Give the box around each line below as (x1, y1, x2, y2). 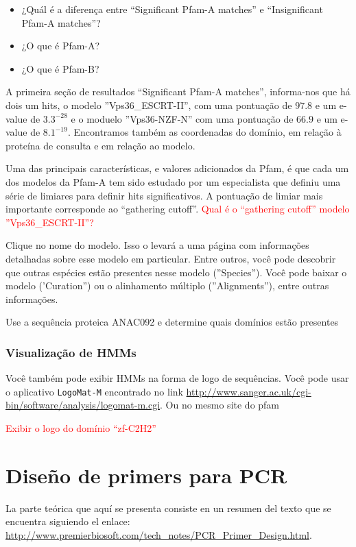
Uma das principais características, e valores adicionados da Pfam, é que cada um (5, 161, 349, 175)
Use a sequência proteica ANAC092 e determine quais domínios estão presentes (5, 315, 339, 329)
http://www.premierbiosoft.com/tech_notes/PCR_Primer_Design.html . (5, 527, 312, 542)
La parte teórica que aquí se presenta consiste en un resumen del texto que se (5, 500, 331, 515)
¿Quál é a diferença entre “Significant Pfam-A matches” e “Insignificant (21, 2, 323, 16)
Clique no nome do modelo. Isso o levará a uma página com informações (5, 238, 309, 252)
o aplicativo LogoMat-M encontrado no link (5, 384, 183, 398)
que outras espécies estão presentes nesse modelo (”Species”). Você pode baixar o (5, 265, 347, 279)
